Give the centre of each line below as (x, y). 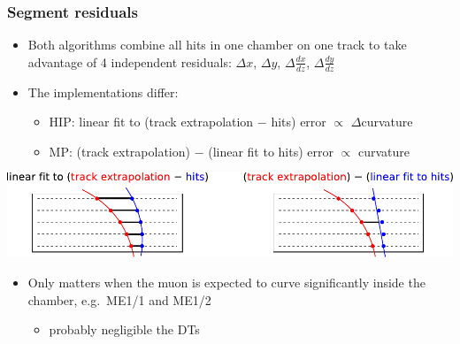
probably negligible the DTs (124, 329)
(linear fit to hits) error (271, 151)
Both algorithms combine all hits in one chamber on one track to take (217, 45)
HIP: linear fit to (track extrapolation (151, 122)
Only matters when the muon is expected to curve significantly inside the (226, 283)
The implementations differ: (103, 92)
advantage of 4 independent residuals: (130, 61)
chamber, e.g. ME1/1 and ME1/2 (119, 299)
